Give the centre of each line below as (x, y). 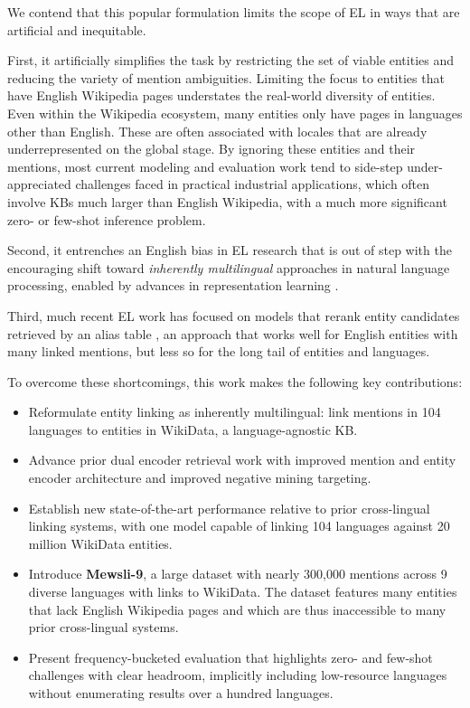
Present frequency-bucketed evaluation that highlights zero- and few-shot (230, 657)
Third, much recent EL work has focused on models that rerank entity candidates (234, 315)
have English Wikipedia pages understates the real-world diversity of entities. (221, 95)
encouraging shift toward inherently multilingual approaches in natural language (229, 267)
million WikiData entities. (100, 543)
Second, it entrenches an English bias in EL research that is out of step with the (230, 250)
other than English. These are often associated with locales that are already (217, 131)
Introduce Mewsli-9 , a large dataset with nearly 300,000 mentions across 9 (238, 574)
